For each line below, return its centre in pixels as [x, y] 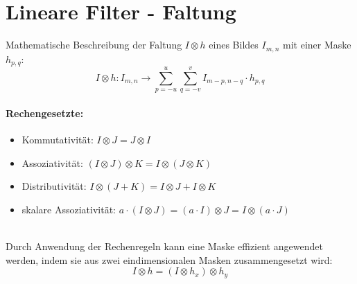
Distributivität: [54, 186]
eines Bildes [234, 45]
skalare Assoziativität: [69, 209]
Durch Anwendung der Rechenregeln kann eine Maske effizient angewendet [164, 246]
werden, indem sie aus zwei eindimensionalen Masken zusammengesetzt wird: [169, 259]
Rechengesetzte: [45, 113]
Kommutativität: [58, 140]
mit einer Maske [317, 45]
